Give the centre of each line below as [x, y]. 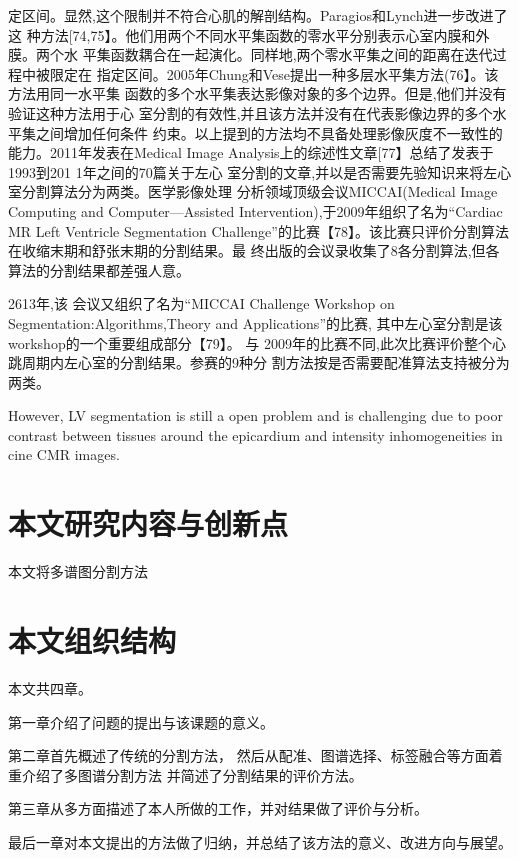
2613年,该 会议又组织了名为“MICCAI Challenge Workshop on [201, 303]
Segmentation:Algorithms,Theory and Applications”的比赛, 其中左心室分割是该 [255, 322]
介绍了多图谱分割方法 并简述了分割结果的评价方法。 [192, 774]
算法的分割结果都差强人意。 [99, 269]
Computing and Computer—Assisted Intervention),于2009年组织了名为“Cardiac [255, 210]
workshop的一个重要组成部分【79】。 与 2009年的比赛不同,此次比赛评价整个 [250, 342]
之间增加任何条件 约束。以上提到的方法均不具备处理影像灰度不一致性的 [269, 132]
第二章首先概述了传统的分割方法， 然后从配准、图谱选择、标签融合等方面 [248, 755]
